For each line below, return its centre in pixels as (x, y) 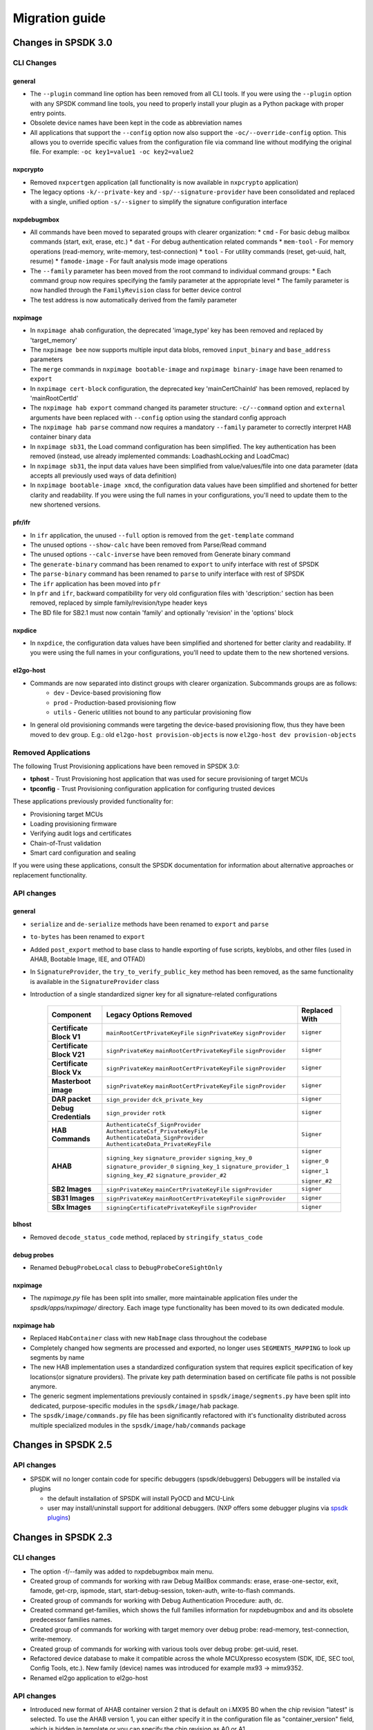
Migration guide (59, 18)
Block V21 (68, 1054)
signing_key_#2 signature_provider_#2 (166, 1175)
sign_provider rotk (136, 1113)
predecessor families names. (71, 1620)
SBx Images (71, 1207)
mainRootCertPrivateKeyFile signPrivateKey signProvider (196, 1033)
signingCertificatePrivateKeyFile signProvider (182, 1208)
